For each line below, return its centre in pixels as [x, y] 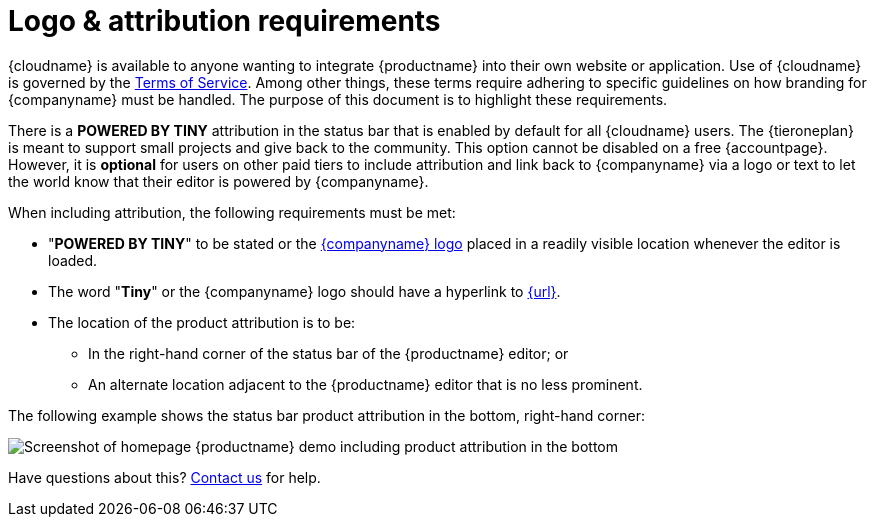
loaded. [73, 260]
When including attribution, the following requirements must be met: [232, 212]
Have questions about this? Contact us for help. [164, 477]
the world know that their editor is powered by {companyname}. [218, 181]
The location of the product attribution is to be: [202, 322]
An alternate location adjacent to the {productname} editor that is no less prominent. [365, 384]
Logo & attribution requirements [224, 21]
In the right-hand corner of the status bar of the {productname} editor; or [328, 353]
